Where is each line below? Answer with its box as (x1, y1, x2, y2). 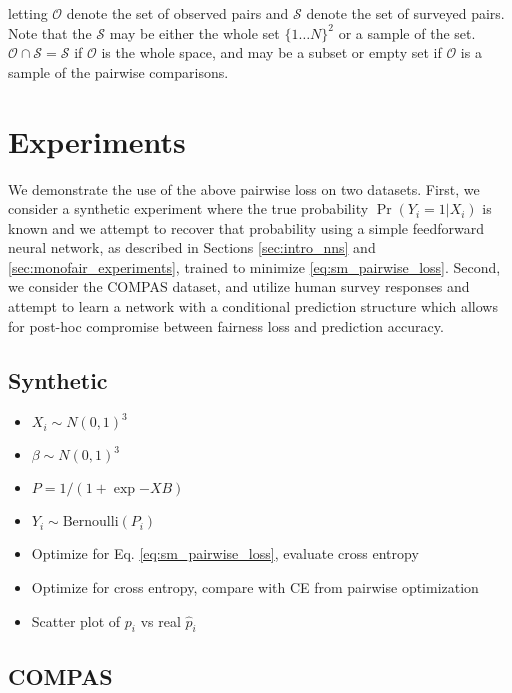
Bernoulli (62, 515, 119, 530)
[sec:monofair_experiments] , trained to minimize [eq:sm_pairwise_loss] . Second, (8, 256, 501, 277)
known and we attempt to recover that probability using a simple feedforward (8, 217, 484, 238)
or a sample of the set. (338, 22, 476, 43)
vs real (140, 610, 181, 631)
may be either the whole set (109, 22, 280, 43)
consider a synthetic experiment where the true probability (8, 198, 369, 219)
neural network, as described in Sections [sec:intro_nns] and (8, 237, 376, 258)
